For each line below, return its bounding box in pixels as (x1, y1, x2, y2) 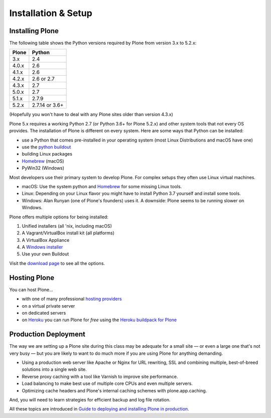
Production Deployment (9, 330, 85, 339)
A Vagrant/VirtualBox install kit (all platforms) (22, 230, 115, 236)
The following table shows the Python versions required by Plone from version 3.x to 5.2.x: (9, 40, 197, 46)
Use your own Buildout (22, 251, 69, 257)
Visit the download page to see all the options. (9, 260, 105, 266)
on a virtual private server (22, 303, 75, 309)
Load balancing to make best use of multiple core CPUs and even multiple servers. (22, 380, 193, 386)
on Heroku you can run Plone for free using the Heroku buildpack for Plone (22, 317, 177, 323)
